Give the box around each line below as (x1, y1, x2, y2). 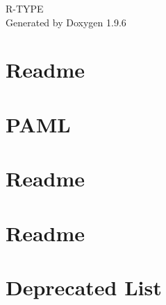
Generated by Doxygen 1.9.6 (6, 15, 126, 29)
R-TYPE (6, 1, 44, 15)
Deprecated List (6, 272, 162, 301)
